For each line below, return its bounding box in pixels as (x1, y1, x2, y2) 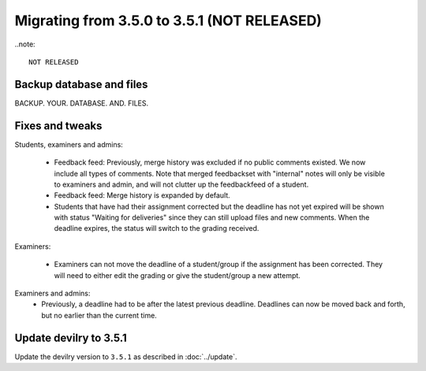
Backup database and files (14, 77, 148, 91)
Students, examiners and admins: (14, 139, 124, 149)
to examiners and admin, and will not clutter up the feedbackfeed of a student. (54, 180, 309, 189)
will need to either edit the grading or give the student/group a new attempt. (54, 270, 301, 280)
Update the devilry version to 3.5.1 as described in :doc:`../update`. (14, 351, 237, 362)
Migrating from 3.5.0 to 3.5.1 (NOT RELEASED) (14, 12, 323, 29)
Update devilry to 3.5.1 (14, 331, 127, 344)
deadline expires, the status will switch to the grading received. (54, 224, 260, 233)
